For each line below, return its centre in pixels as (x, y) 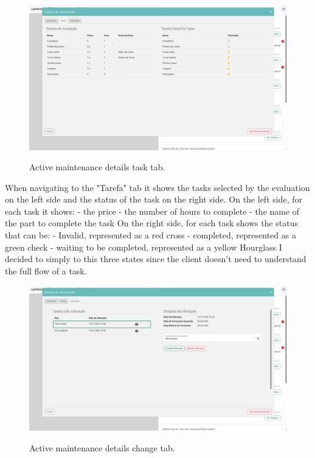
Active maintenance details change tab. (102, 447)
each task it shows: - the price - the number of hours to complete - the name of (152, 211)
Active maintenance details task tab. (97, 167)
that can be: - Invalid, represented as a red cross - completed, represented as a (151, 235)
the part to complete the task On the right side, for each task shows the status (152, 223)
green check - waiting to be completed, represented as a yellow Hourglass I (144, 247)
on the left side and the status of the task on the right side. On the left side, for (154, 199)
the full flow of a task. (46, 270)
